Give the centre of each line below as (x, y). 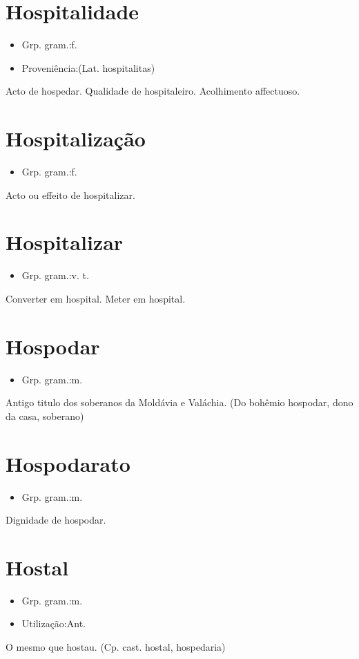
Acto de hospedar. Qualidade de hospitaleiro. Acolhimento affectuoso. (153, 91)
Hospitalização (76, 139)
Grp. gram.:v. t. (55, 275)
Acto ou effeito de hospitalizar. (70, 194)
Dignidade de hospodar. (56, 520)
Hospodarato (68, 463)
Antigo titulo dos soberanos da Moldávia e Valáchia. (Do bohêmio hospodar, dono (179, 402)
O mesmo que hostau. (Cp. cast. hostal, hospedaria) (116, 647)
